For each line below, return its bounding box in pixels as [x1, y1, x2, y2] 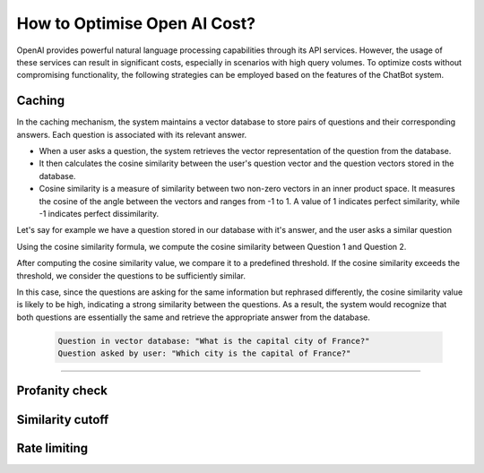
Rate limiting [16, 440, 89, 456]
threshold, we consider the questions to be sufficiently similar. [16, 270, 246, 281]
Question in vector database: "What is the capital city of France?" [57, 336, 370, 346]
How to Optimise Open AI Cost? [16, 13, 255, 33]
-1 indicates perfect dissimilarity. [39, 208, 160, 219]
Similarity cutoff [16, 412, 109, 427]
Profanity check [16, 383, 108, 399]
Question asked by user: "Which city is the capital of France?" [57, 348, 351, 358]
